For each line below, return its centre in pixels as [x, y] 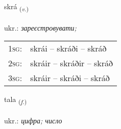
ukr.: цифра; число [33, 121]
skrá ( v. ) [17, 7]
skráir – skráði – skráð [70, 78]
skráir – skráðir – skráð [72, 63]
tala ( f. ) [16, 100]
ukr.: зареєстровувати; [40, 27]
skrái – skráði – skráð [68, 48]
